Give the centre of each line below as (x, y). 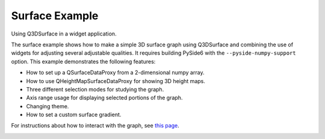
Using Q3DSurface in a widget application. (64, 34)
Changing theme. (48, 106)
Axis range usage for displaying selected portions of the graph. (104, 98)
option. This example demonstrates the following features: (83, 61)
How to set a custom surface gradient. (74, 115)
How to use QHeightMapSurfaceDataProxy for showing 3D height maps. (116, 81)
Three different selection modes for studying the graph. (95, 89)
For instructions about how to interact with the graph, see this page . (95, 126)
